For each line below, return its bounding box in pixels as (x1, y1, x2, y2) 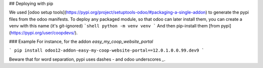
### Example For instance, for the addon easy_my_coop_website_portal (9, 39, 153, 44)
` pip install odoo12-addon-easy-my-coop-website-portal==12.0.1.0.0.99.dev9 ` (9, 48, 205, 53)
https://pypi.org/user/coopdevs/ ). (10, 29, 78, 36)
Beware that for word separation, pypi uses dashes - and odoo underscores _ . (9, 56, 166, 62)
